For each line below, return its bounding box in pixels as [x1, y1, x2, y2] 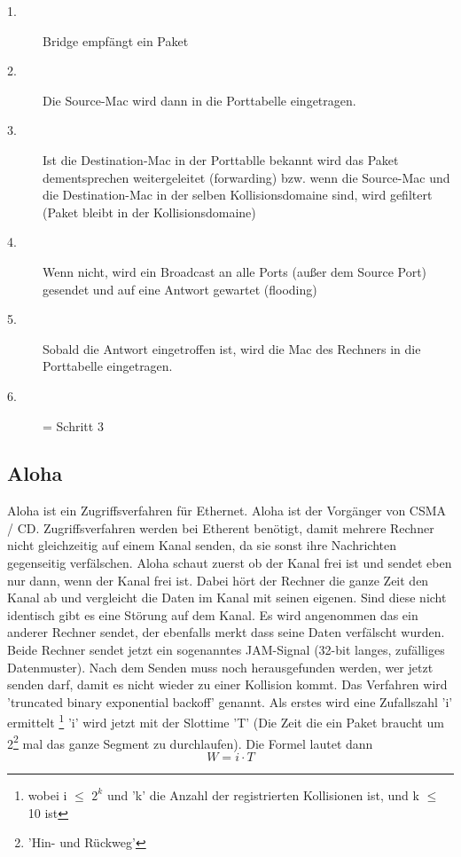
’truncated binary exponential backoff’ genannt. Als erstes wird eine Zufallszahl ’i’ [7, 692, 453, 711]
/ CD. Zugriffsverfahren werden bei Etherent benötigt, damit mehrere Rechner [7, 518, 434, 537]
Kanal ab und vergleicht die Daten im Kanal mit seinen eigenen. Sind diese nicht [7, 588, 447, 607]
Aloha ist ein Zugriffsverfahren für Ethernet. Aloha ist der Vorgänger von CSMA [7, 501, 447, 520]
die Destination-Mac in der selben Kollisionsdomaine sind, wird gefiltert [43, 185, 433, 204]
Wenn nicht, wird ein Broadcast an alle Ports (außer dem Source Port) [43, 262, 427, 280]
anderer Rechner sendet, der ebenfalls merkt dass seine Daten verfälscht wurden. [7, 623, 445, 641]
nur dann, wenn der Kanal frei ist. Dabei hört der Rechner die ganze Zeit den [7, 570, 429, 589]
